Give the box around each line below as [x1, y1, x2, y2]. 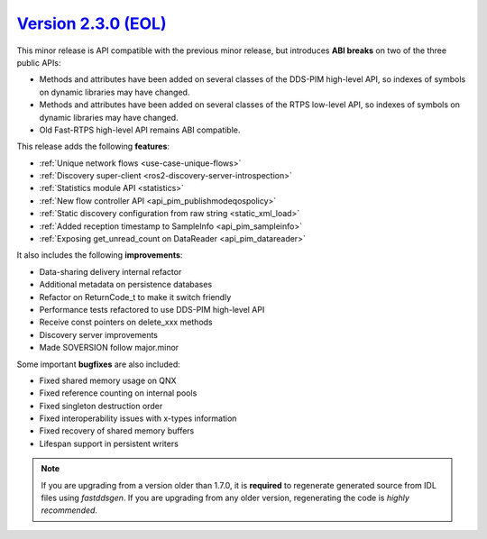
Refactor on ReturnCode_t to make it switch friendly [39, 291, 232, 302]
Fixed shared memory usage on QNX [39, 375, 177, 386]
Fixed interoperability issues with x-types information [39, 413, 237, 424]
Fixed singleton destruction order [39, 400, 163, 411]
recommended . [41, 505, 98, 516]
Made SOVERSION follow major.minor [39, 343, 179, 353]
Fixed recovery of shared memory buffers [39, 425, 195, 436]
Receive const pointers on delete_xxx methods [39, 316, 214, 328]
